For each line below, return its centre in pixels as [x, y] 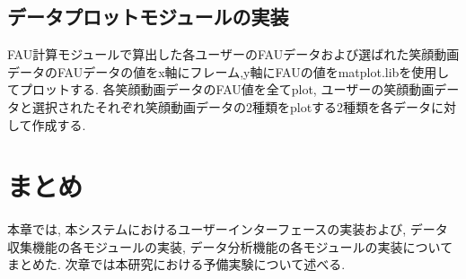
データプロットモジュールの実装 [148, 17]
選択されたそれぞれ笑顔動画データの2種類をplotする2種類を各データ [232, 106]
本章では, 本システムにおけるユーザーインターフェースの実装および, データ [228, 229]
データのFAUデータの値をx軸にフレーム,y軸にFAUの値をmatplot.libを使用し [229, 71]
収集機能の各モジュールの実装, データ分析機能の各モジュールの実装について [230, 246]
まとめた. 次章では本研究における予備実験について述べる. [176, 264]
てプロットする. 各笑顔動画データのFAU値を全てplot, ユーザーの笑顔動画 [221, 89]
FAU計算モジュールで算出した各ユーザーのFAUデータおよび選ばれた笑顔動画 [233, 54]
